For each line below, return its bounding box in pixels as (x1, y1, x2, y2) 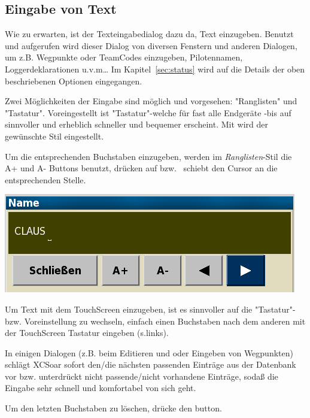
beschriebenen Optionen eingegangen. (5, 74, 142, 87)
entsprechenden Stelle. (5, 173, 86, 186)
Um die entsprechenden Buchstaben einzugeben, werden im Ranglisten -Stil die (5, 150, 292, 162)
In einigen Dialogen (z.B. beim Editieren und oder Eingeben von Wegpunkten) (5, 346, 293, 359)
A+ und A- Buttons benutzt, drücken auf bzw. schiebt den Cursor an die (5, 162, 278, 174)
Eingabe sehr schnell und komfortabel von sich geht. (5, 381, 196, 394)
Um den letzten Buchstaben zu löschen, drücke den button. (5, 402, 222, 414)
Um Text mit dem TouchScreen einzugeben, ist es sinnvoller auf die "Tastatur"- (5, 302, 296, 315)
